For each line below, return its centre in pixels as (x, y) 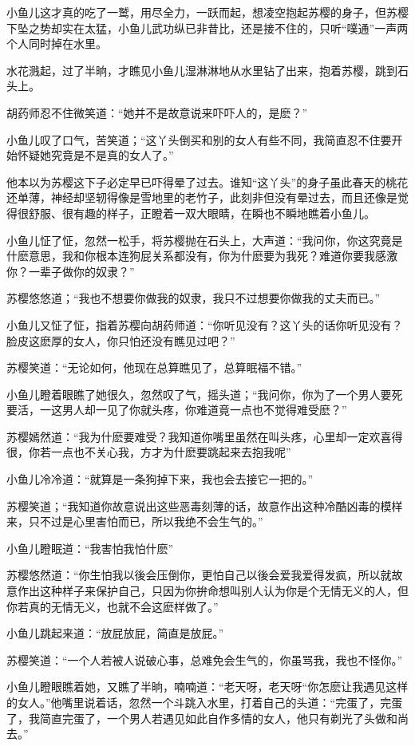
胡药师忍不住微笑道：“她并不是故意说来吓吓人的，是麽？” (157, 112)
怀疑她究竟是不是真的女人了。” (95, 155)
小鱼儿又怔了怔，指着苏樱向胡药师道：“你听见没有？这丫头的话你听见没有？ (205, 324)
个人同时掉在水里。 (57, 43)
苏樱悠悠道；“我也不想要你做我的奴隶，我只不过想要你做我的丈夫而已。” (194, 298)
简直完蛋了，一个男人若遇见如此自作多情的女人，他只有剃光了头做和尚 (224, 718)
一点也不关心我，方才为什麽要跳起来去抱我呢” (171, 452)
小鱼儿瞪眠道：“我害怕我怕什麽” (90, 548)
